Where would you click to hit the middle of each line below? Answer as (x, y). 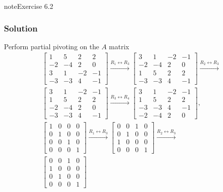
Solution (21, 28)
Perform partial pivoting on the (52, 46)
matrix (119, 46)
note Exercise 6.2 (29, 6)
